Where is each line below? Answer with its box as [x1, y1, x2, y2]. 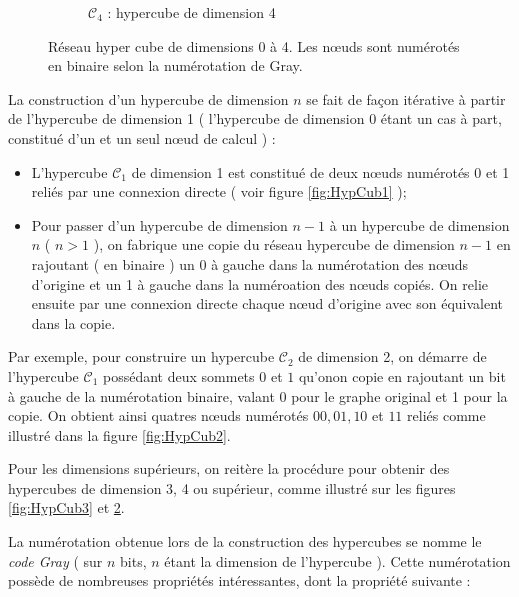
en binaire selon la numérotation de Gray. [48, 55, 303, 76]
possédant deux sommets [103, 365, 255, 386]
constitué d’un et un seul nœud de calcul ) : [8, 127, 276, 148]
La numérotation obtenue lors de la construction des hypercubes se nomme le [8, 531, 482, 552]
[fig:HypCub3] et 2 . [8, 497, 125, 518]
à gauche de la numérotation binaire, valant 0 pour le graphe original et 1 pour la [8, 385, 508, 406]
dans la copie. [31, 312, 116, 333]
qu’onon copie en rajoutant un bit [298, 365, 506, 386]
